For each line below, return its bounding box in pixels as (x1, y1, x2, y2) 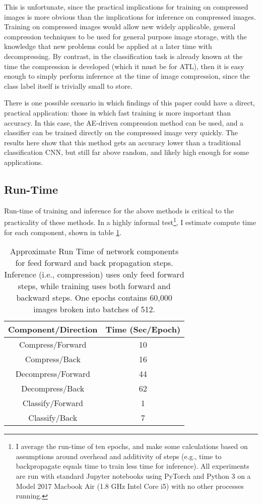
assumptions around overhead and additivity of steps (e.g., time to (16, 451, 222, 461)
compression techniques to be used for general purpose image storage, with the (4, 31, 247, 41)
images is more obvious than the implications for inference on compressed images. (4, 11, 256, 22)
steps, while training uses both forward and (18, 280, 171, 292)
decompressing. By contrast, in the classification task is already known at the (4, 50, 243, 61)
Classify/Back (28, 412, 78, 424)
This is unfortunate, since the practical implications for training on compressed (4, 2, 248, 12)
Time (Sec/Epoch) (105, 323, 181, 335)
